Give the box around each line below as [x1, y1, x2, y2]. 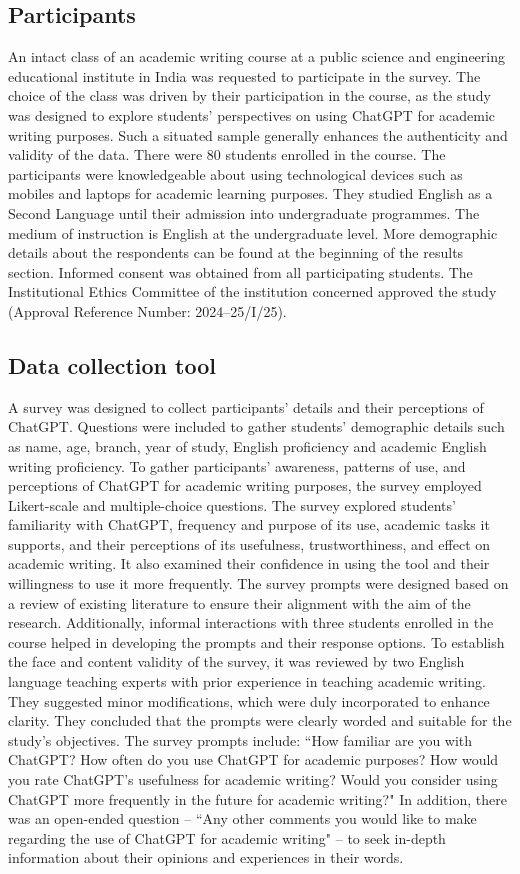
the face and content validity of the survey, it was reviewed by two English [8, 651, 465, 672]
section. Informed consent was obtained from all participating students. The [8, 261, 473, 282]
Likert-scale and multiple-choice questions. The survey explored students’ [8, 494, 456, 515]
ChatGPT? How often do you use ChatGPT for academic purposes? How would [8, 749, 499, 770]
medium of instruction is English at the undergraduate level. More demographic [8, 222, 498, 243]
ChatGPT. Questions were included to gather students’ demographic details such [8, 416, 505, 437]
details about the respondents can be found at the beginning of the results [8, 242, 464, 263]
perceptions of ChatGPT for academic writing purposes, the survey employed [8, 475, 482, 496]
